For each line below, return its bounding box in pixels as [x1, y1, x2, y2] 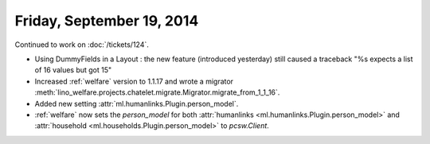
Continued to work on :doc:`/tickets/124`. [14, 40, 149, 49]
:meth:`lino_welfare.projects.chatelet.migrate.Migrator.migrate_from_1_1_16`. [34, 88, 280, 97]
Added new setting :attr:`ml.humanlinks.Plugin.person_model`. [34, 99, 239, 108]
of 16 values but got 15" [34, 65, 112, 75]
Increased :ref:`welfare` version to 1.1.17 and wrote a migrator [34, 76, 234, 86]
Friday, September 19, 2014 [14, 12, 199, 29]
